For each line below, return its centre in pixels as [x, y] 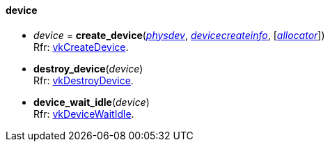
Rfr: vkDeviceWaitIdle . [84, 114]
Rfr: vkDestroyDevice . [84, 80]
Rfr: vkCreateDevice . [81, 47]
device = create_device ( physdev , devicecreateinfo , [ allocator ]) [179, 35]
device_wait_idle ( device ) [92, 102]
